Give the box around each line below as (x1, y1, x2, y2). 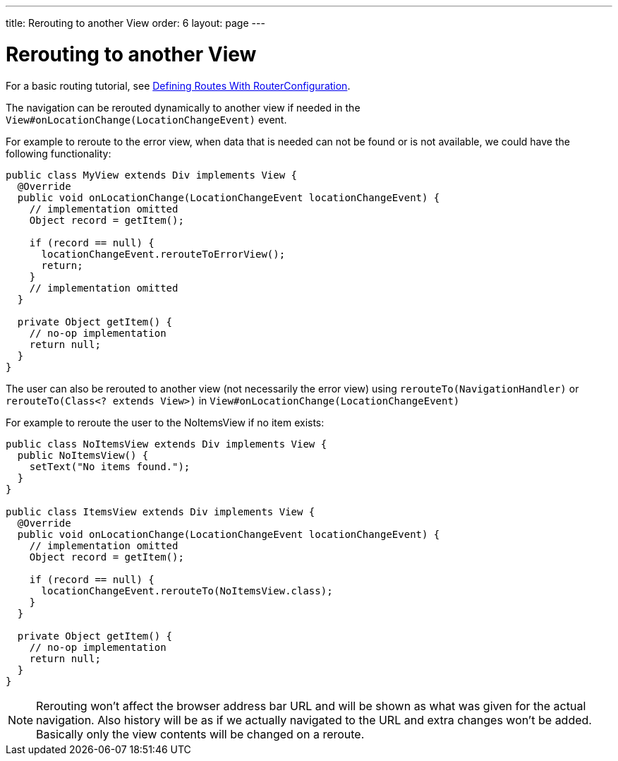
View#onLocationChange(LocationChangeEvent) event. (6, 113, 287, 126)
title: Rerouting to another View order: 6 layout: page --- (6, 17, 265, 29)
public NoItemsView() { (17, 449, 149, 461)
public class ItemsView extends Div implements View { (6, 505, 315, 517)
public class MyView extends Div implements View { (6, 169, 298, 181)
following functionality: (6, 147, 111, 160)
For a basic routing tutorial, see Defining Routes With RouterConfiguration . (6, 79, 351, 92)
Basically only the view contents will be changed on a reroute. (36, 726, 365, 741)
